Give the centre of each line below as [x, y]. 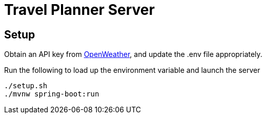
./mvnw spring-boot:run [52, 94]
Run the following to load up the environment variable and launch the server [132, 70]
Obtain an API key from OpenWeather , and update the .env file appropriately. [133, 54]
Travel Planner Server [79, 10]
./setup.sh [26, 86]
